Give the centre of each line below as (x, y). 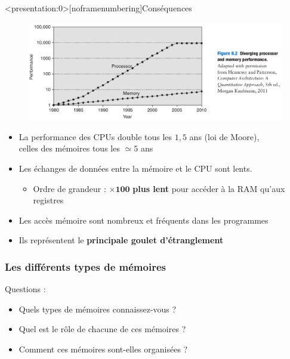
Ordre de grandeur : (70, 188)
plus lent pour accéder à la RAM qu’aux (209, 188)
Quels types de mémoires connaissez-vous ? (98, 309)
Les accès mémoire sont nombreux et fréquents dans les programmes (144, 220)
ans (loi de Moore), (224, 136)
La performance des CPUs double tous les (95, 136)
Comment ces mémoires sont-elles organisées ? (103, 349)
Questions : (25, 289)
